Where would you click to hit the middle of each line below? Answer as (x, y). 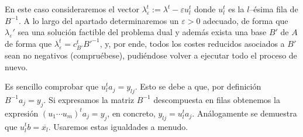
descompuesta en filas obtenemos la (217, 99)
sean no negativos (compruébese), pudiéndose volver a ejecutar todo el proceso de (151, 55)
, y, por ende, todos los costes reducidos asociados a (192, 43)
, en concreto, (131, 113)
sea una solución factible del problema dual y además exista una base (142, 32)
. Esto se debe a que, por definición (198, 86)
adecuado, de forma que (246, 20)
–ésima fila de (274, 9)
